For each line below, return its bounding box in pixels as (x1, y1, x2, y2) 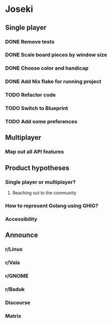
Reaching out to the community (12, 190, 77, 196)
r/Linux (5, 246, 23, 253)
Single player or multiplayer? (5, 178, 76, 185)
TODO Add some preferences (5, 118, 78, 125)
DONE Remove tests (5, 38, 55, 45)
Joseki (5, 3, 33, 15)
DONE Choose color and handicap (5, 65, 89, 72)
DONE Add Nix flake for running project (5, 78, 102, 85)
